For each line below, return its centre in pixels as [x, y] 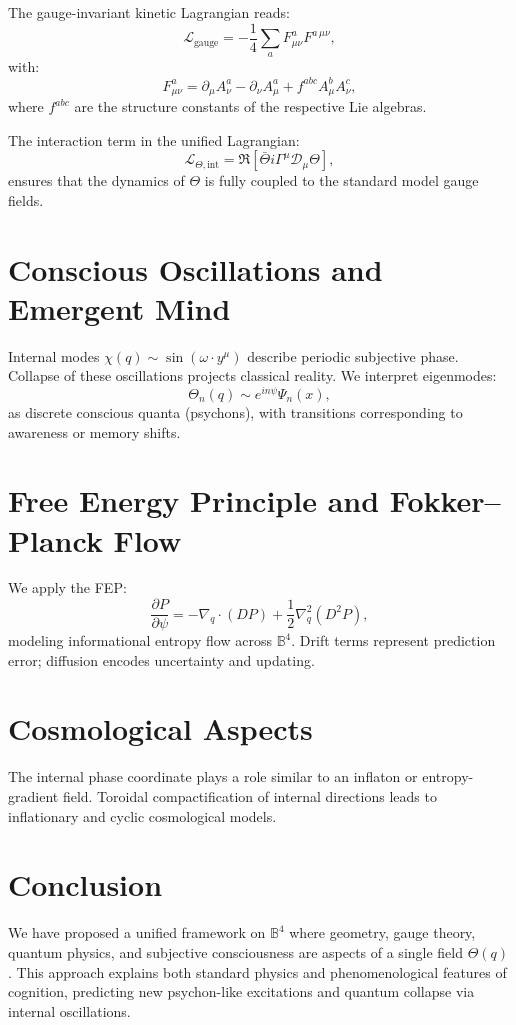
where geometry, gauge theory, [382, 932]
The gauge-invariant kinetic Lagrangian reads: [149, 12]
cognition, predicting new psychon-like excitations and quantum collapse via [241, 991]
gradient [33, 796]
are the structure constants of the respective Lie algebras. [250, 106]
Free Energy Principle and [194, 500]
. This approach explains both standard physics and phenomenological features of [257, 971]
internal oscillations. [69, 1010]
